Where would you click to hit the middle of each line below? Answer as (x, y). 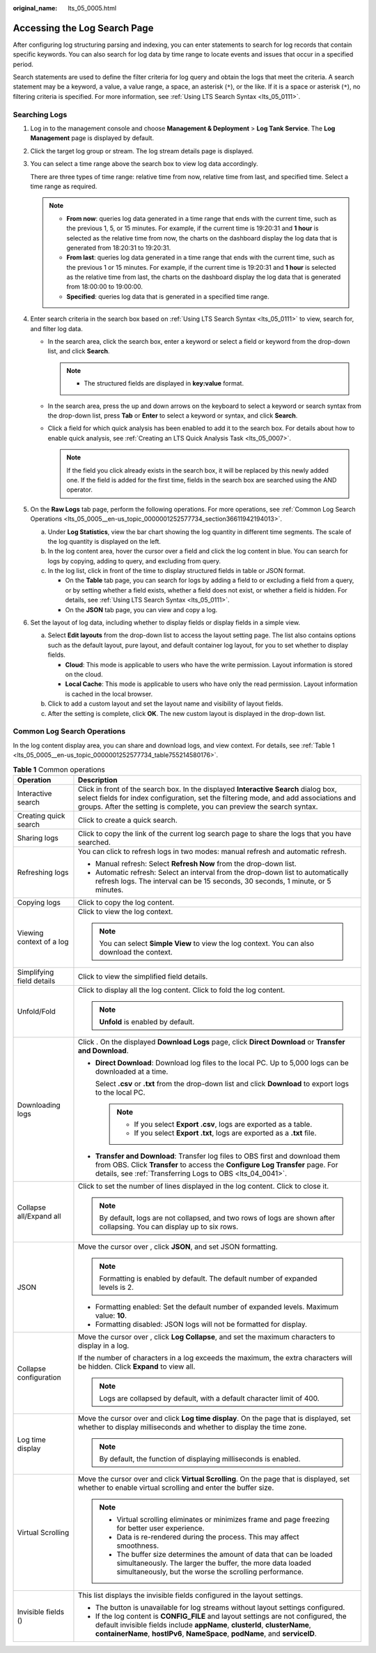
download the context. (136, 952)
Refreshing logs (43, 872)
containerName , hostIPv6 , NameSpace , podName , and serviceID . (206, 1633)
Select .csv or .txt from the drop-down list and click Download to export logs (222, 1083)
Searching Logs (40, 114)
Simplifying (36, 972)
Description (97, 779)
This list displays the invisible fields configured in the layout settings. (190, 1595)
